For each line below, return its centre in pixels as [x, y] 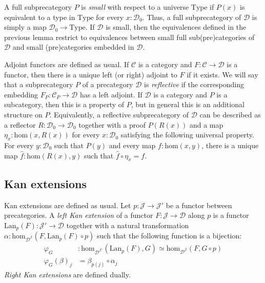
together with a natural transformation [128, 225]
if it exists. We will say [222, 74]
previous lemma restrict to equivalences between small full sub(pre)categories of [129, 37]
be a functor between [199, 205]
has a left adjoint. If [111, 94]
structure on [23, 114]
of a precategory [108, 84]
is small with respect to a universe [135, 7]
